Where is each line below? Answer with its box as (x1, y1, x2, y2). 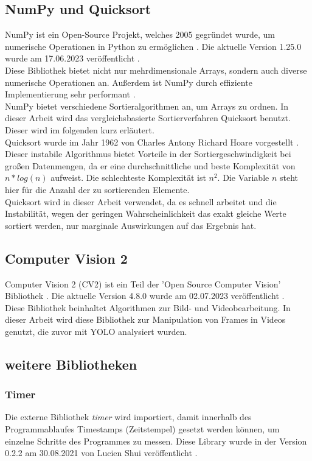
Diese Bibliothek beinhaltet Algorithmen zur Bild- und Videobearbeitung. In (5, 301, 291, 314)
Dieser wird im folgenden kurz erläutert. (5, 123, 154, 136)
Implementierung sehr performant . (5, 88, 136, 100)
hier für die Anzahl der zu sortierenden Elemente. (5, 183, 190, 195)
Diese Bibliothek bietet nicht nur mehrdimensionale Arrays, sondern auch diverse (5, 63, 307, 76)
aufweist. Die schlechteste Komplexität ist (50, 171, 206, 184)
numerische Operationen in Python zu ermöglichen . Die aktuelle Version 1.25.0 (5, 40, 302, 52)
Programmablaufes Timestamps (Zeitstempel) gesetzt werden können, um (5, 423, 280, 435)
